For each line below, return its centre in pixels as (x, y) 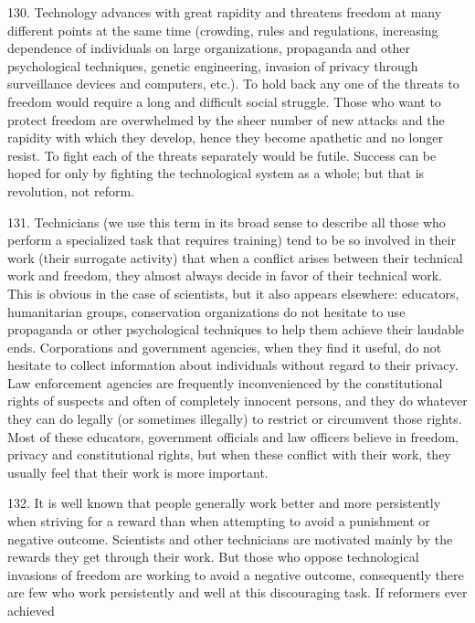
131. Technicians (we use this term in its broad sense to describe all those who (227, 222)
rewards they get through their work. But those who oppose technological (213, 557)
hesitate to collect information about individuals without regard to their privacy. (233, 365)
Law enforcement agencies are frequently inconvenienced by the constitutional (225, 382)
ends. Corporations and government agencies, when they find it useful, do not (225, 347)
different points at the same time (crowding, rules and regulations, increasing (223, 30)
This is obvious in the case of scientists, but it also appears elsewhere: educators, (233, 293)
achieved (31, 610)
